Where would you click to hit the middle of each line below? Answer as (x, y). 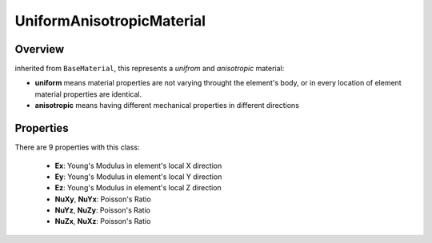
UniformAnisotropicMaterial (110, 21)
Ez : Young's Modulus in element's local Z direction (138, 188)
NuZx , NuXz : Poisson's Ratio (103, 221)
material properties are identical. (88, 94)
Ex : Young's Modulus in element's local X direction (138, 165)
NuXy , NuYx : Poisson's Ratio (103, 199)
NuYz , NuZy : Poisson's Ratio (103, 210)
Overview (40, 49)
